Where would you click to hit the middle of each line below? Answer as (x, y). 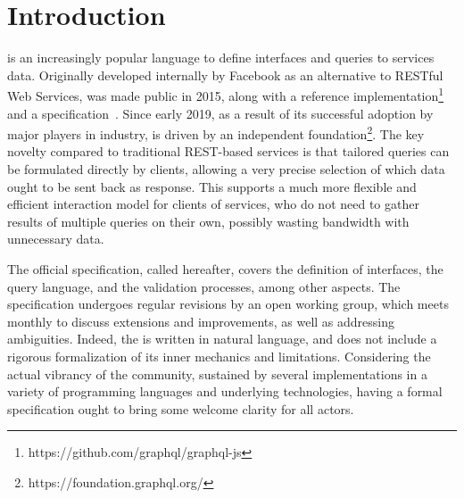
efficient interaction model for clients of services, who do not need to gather (213, 204)
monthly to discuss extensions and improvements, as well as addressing (201, 321)
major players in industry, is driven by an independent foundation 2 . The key (216, 133)
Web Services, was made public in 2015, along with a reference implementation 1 (226, 94)
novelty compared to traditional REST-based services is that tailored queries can (228, 151)
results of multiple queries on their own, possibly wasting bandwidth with (208, 221)
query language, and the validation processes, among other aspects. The (204, 286)
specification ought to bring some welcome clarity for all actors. (181, 408)
